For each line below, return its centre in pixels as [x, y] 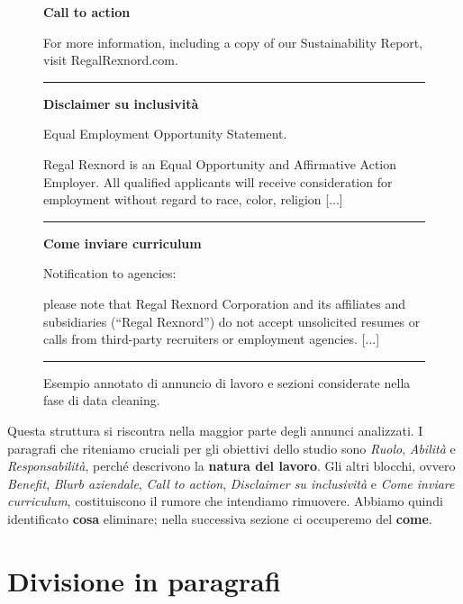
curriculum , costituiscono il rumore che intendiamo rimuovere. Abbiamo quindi [225, 501]
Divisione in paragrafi [144, 580]
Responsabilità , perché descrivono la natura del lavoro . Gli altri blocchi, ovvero [231, 466]
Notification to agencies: [110, 273]
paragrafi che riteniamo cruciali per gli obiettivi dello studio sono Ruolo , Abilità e [231, 448]
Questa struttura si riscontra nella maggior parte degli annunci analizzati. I [215, 430]
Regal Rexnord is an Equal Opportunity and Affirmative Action [220, 163]
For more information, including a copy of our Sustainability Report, [233, 42]
